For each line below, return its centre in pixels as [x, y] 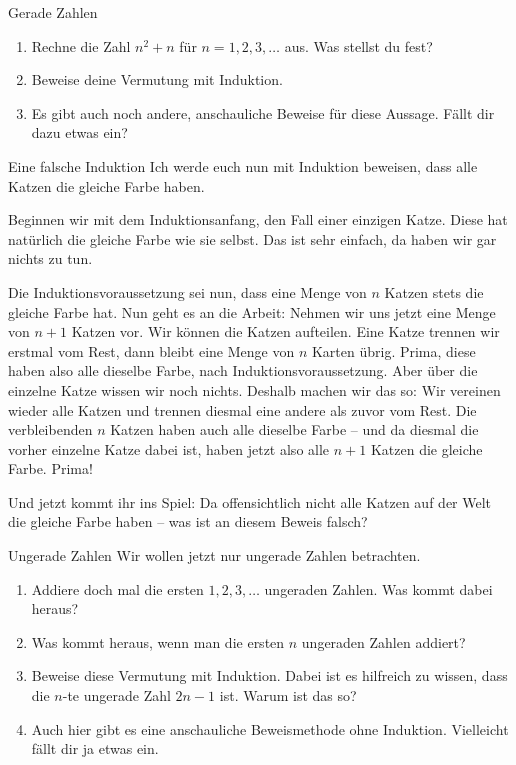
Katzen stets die [434, 291]
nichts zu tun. [50, 258]
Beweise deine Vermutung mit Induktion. [157, 79]
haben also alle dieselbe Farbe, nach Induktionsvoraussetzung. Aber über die [243, 370]
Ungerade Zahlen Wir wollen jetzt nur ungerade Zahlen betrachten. [214, 555]
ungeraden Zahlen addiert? [383, 641]
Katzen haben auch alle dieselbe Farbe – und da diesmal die [294, 429]
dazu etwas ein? [79, 132]
